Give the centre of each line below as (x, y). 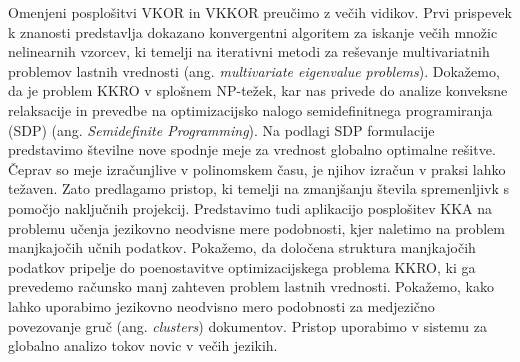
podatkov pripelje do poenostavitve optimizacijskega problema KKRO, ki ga (242, 266)
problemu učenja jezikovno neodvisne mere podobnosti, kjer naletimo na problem (256, 227)
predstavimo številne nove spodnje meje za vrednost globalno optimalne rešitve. (252, 149)
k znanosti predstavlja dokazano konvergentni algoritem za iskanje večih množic (253, 31)
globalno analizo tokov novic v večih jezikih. (143, 345)
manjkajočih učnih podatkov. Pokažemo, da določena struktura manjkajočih (242, 247)
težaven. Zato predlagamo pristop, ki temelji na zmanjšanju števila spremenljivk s (259, 188)
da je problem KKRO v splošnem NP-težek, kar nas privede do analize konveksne (258, 90)
